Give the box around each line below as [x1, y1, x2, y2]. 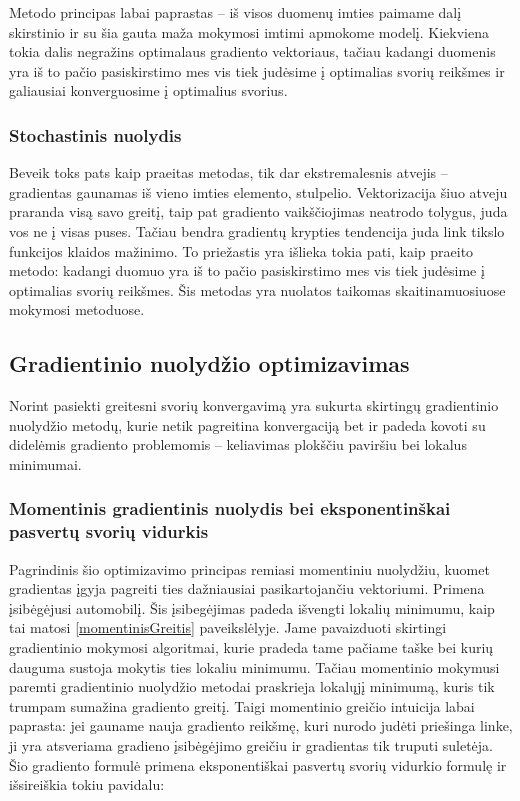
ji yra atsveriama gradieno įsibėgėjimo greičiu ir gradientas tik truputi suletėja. [9, 735, 494, 755]
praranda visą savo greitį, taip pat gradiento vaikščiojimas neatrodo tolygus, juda [9, 201, 508, 222]
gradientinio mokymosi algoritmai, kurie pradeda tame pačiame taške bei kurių [9, 637, 494, 658]
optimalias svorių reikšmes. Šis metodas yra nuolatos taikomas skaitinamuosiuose [9, 279, 506, 300]
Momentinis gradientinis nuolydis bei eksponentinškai [9, 496, 451, 521]
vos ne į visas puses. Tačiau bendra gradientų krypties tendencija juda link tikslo [9, 220, 505, 241]
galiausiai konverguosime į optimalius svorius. [9, 80, 288, 101]
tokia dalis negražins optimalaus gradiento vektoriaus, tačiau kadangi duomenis [9, 41, 496, 62]
